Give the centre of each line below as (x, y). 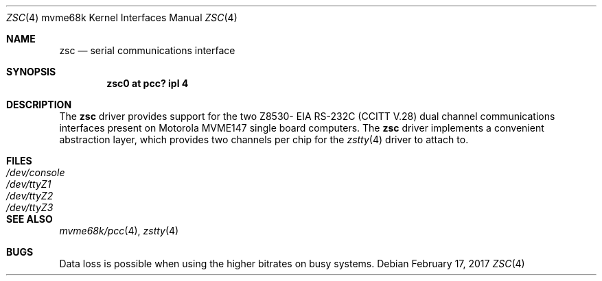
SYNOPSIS (31, 72)
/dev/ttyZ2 (30, 196)
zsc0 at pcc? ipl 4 (148, 83)
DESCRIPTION (39, 105)
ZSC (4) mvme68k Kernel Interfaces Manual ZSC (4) (122, 17)
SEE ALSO (30, 219)
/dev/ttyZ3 (30, 207)
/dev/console (36, 172)
